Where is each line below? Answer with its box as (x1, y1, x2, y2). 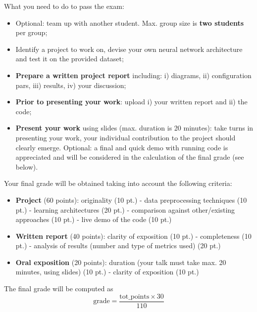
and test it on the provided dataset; (15, 53, 124, 64)
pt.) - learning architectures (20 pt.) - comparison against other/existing (15, 204, 235, 215)
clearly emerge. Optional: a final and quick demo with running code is (15, 142, 228, 152)
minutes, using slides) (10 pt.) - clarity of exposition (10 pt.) (15, 267, 199, 277)
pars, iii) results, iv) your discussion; (15, 80, 126, 90)
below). (15, 161, 38, 172)
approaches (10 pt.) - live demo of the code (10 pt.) (15, 214, 172, 224)
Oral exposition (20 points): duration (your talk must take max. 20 (15, 257, 226, 267)
